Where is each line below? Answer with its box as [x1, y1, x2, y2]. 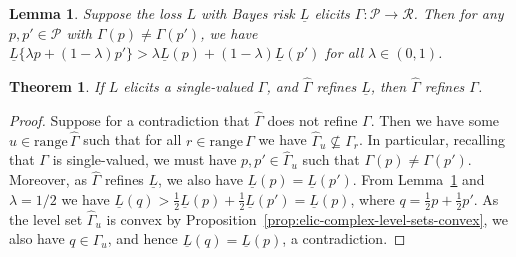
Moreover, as [9, 169, 87, 190]
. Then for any [413, 3, 504, 23]
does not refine [267, 109, 358, 130]
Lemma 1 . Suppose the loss [9, 3, 182, 23]
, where [350, 188, 395, 209]
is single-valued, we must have [52, 149, 237, 170]
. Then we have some [370, 109, 500, 130]
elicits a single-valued [123, 76, 253, 96]
